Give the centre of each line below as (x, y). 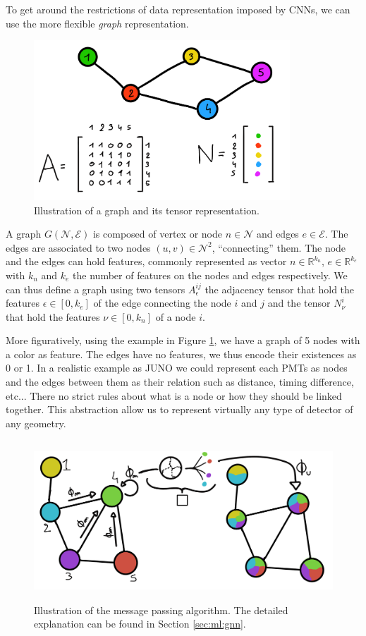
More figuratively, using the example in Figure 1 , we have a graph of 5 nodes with (183, 340)
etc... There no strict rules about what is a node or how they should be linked (174, 395)
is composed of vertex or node (157, 234)
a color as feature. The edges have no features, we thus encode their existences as (181, 354)
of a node (176, 316)
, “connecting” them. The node (279, 247)
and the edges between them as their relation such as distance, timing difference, (180, 382)
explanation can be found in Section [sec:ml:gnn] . (140, 624)
